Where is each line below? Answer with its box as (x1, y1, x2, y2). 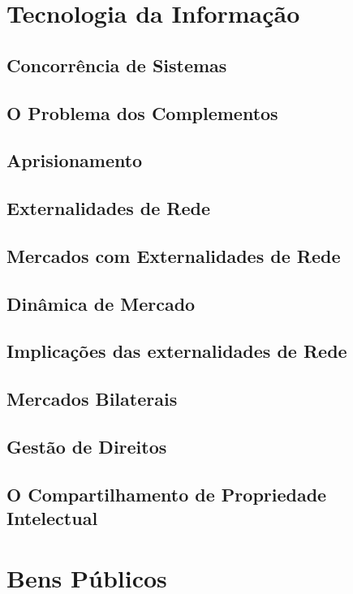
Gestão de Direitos (6, 434, 167, 459)
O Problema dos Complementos (6, 100, 278, 125)
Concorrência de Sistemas (6, 52, 227, 77)
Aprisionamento (6, 148, 143, 173)
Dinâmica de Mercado (6, 291, 196, 316)
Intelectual (6, 506, 98, 531)
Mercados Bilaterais (6, 386, 178, 411)
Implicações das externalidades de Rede (6, 338, 347, 364)
